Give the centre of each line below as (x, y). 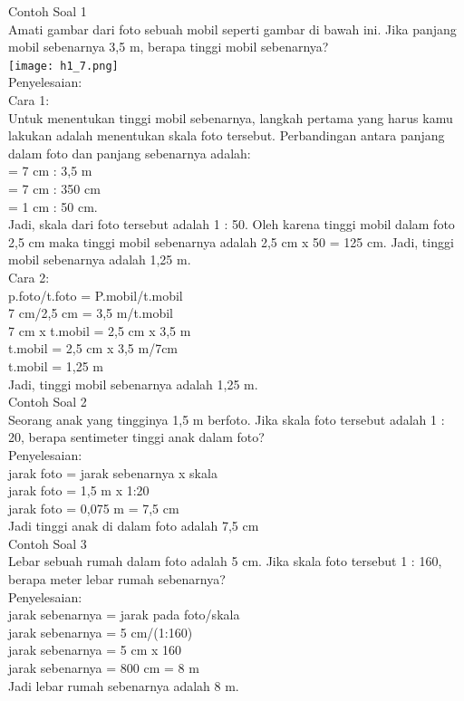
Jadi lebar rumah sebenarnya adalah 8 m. (124, 685)
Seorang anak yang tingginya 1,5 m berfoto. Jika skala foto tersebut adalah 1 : (227, 419)
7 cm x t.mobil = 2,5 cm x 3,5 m (100, 330)
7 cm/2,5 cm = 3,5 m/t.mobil (91, 313)
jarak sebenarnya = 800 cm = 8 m (104, 668)
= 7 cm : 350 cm (54, 188)
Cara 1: (29, 100)
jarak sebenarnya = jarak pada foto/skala (124, 615)
